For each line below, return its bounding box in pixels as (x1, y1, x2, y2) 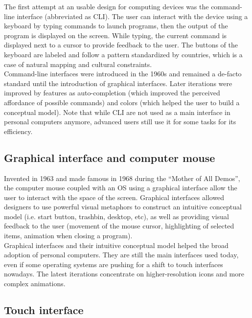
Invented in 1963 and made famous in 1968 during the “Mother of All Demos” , (4, 173, 240, 183)
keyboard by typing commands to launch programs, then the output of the (4, 21, 228, 31)
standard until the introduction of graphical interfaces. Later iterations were (4, 78, 232, 88)
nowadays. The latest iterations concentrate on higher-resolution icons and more (4, 269, 244, 279)
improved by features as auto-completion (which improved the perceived (4, 88, 220, 98)
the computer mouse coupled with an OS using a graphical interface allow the (4, 182, 237, 193)
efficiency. (4, 126, 33, 136)
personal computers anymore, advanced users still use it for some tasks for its (4, 116, 236, 127)
